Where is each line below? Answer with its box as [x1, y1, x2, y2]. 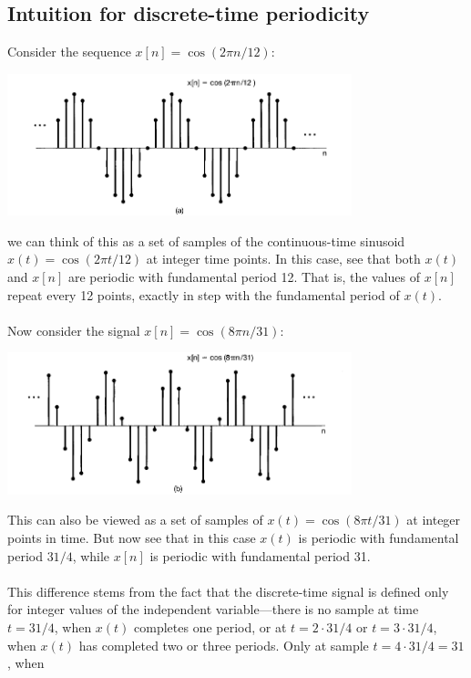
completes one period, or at [134, 617, 287, 636]
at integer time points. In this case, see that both [146, 249, 421, 268]
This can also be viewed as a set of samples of [7, 510, 263, 529]
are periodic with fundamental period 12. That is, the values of [67, 267, 421, 286]
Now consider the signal [7, 320, 140, 339]
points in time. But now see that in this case [7, 527, 256, 547]
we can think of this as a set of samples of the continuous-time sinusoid [7, 231, 405, 250]
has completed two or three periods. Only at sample [78, 635, 369, 654]
